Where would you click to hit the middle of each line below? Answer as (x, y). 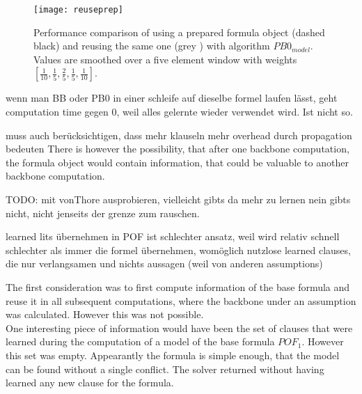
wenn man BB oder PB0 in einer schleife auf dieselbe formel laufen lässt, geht (172, 98)
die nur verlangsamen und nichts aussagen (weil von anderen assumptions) (164, 263)
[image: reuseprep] (78, 10)
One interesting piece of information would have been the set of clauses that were (179, 328)
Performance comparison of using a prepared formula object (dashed (179, 32)
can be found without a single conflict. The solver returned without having (165, 369)
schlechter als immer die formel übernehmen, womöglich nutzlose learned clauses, (178, 250)
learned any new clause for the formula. (90, 383)
